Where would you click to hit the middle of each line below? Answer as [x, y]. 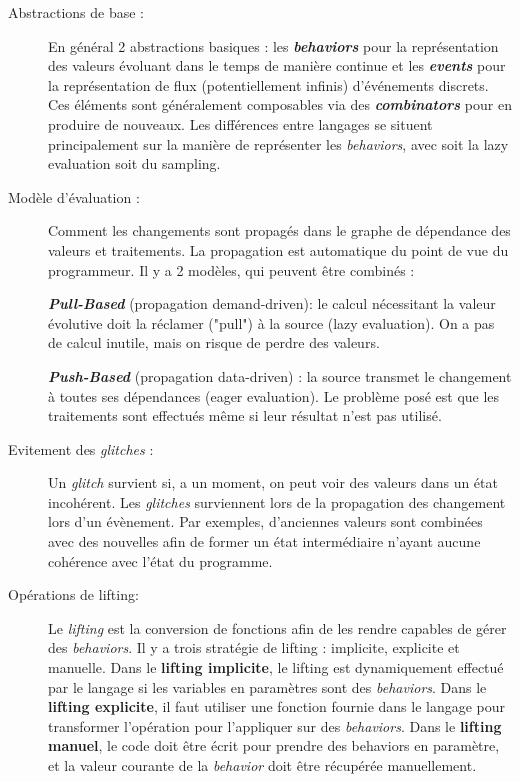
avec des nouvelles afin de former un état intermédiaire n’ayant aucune [264, 541]
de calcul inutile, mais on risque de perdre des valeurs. [214, 342]
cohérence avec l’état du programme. [160, 560]
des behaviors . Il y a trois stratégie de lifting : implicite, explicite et [254, 647]
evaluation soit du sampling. [134, 163]
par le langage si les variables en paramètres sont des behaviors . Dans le [267, 686]
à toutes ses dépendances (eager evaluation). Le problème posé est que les [274, 395]
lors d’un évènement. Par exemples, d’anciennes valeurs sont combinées [265, 521]
